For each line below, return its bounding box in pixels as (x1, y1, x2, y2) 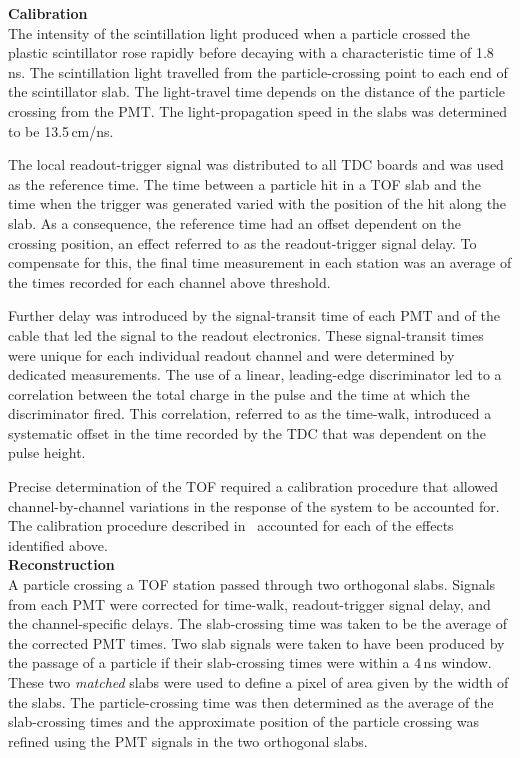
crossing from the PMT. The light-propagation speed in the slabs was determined (8, 100, 507, 121)
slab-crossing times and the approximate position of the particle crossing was (8, 711, 479, 732)
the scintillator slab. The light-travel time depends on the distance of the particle (8, 81, 506, 102)
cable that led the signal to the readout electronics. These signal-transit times (8, 324, 484, 345)
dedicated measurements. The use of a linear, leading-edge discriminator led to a (8, 364, 502, 385)
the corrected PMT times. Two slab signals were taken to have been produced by (8, 632, 505, 653)
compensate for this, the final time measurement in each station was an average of (8, 252, 512, 273)
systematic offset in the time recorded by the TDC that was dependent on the (8, 422, 487, 443)
